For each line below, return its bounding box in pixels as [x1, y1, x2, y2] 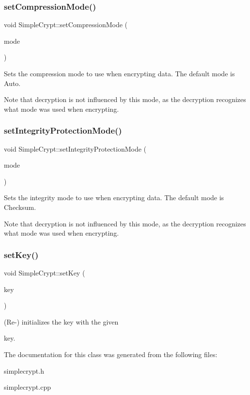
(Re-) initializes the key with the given [4, 316, 119, 326]
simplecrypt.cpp [4, 382, 51, 392]
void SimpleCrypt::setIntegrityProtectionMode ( [4, 143, 147, 154]
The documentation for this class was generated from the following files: [4, 349, 218, 359]
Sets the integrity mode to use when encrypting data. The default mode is [4, 192, 224, 203]
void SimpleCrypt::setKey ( [4, 267, 85, 277]
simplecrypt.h [4, 365, 44, 376]
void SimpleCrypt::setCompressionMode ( [4, 19, 128, 30]
